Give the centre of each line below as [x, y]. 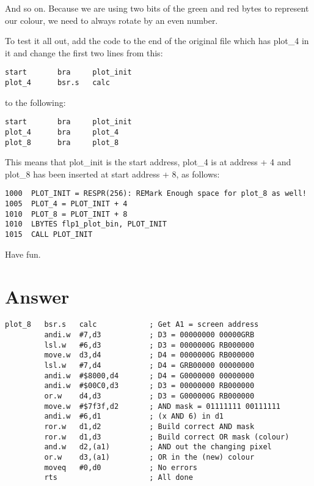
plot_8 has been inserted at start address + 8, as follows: [112, 174]
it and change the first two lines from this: [84, 52]
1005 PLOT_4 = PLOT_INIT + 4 [66, 204]
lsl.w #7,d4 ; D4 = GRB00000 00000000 [149, 366]
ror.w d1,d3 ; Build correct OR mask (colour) [167, 437]
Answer [37, 296]
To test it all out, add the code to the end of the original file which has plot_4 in [157, 41]
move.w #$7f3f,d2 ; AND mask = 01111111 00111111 [162, 406]
